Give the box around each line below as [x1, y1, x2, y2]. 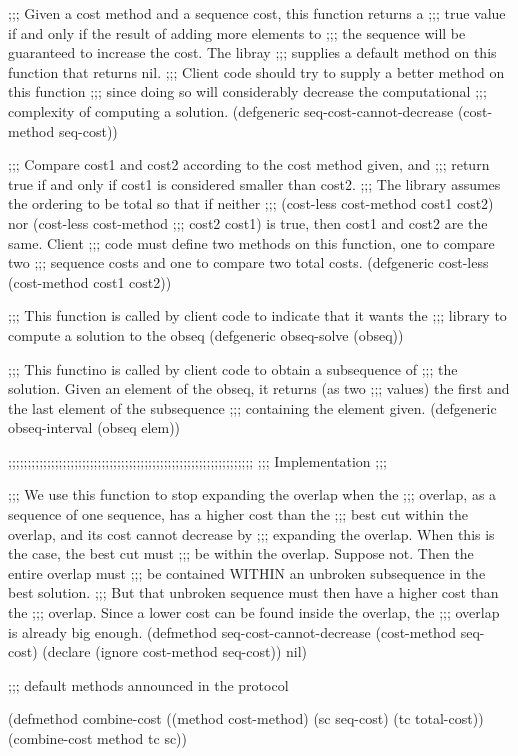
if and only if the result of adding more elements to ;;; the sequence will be [8, 22, 466, 43]
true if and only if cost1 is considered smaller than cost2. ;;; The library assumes [8, 173, 501, 194]
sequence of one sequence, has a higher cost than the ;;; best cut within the [8, 504, 469, 525]
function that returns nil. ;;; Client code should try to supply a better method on [8, 61, 505, 82]
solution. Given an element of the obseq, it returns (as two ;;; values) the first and [8, 378, 510, 399]
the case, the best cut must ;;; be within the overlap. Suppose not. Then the [8, 543, 474, 564]
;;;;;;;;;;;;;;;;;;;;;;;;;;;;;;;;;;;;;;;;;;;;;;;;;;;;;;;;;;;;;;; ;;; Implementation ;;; [8, 450, 387, 471]
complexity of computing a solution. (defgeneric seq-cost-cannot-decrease [8, 100, 454, 121]
